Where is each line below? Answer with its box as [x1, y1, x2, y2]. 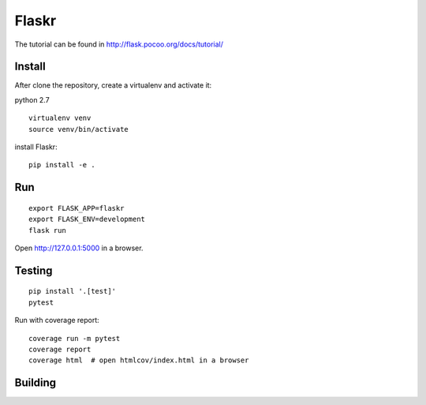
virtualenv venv [28, 114, 92, 122]
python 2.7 [14, 95, 50, 104]
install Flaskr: [14, 142, 58, 152]
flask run [28, 226, 66, 234]
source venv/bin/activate [28, 125, 129, 133]
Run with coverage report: [14, 316, 100, 325]
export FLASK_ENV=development [28, 215, 146, 224]
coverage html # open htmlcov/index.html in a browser [28, 356, 249, 365]
